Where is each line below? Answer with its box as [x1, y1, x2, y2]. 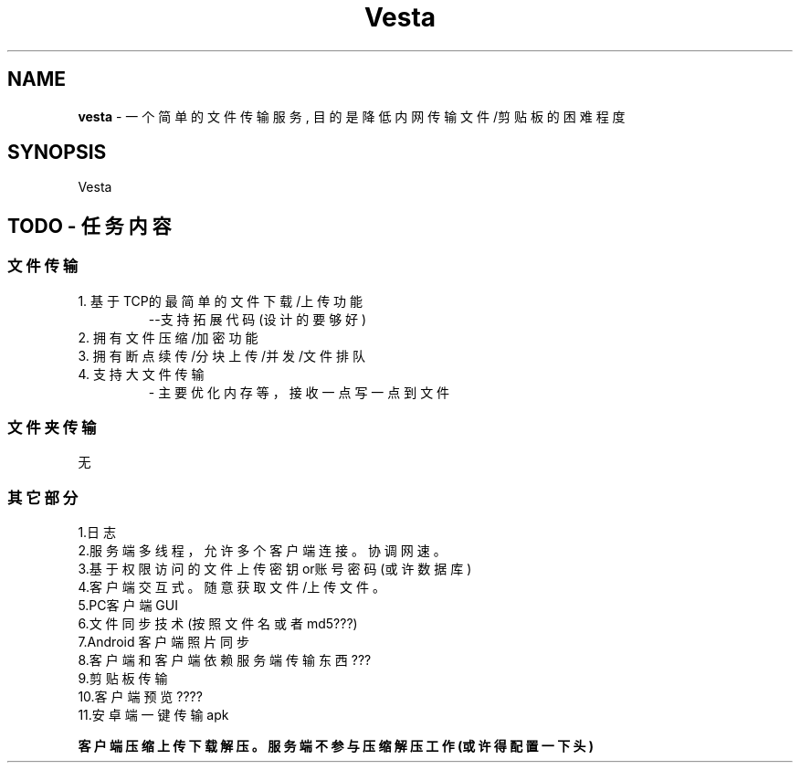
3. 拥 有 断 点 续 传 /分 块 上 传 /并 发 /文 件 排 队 [78, 347, 365, 364]
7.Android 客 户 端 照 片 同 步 [78, 634, 250, 650]
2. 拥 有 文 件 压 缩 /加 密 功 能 [78, 329, 258, 345]
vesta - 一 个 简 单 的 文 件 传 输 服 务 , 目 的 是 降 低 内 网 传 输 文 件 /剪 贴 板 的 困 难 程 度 [78, 108, 626, 124]
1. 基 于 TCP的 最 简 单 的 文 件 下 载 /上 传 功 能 [78, 292, 363, 309]
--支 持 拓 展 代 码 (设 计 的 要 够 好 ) [148, 311, 367, 327]
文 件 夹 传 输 [7, 418, 97, 438]
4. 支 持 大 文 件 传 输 [78, 365, 205, 382]
